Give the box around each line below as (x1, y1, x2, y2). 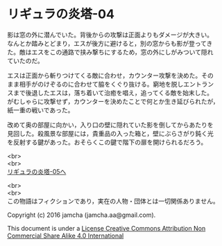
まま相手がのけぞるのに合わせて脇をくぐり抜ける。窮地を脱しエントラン (7, 80, 214, 88)
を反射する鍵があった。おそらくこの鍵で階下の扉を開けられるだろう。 (7, 138, 207, 146)
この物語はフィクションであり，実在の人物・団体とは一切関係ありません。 (7, 197, 220, 205)
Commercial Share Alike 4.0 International (7, 231, 124, 240)
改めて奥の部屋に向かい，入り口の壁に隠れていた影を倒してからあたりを (7, 121, 214, 129)
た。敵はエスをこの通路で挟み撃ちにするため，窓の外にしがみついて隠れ (7, 48, 214, 56)
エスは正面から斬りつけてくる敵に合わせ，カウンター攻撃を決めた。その (7, 71, 214, 80)
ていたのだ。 (7, 56, 44, 64)
